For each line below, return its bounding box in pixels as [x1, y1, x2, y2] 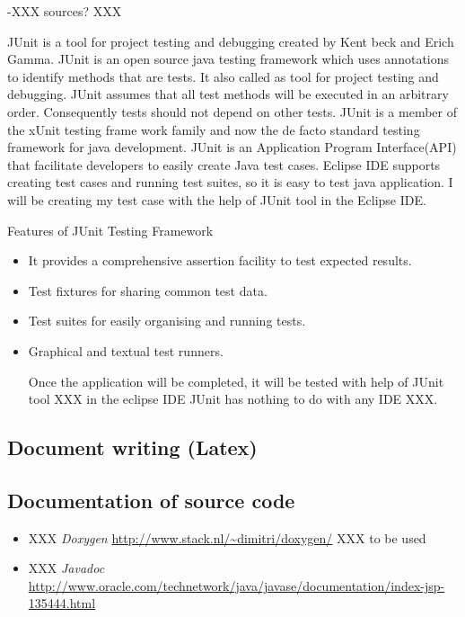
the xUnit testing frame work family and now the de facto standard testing [7, 120, 420, 139]
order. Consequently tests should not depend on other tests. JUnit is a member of [7, 102, 457, 121]
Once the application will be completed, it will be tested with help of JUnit [28, 371, 444, 390]
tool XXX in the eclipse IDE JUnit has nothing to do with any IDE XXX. [28, 389, 438, 408]
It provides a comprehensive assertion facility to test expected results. [28, 251, 412, 270]
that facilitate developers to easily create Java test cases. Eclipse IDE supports [7, 155, 441, 174]
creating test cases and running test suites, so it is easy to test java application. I [7, 173, 453, 192]
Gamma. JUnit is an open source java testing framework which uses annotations [7, 49, 450, 68]
